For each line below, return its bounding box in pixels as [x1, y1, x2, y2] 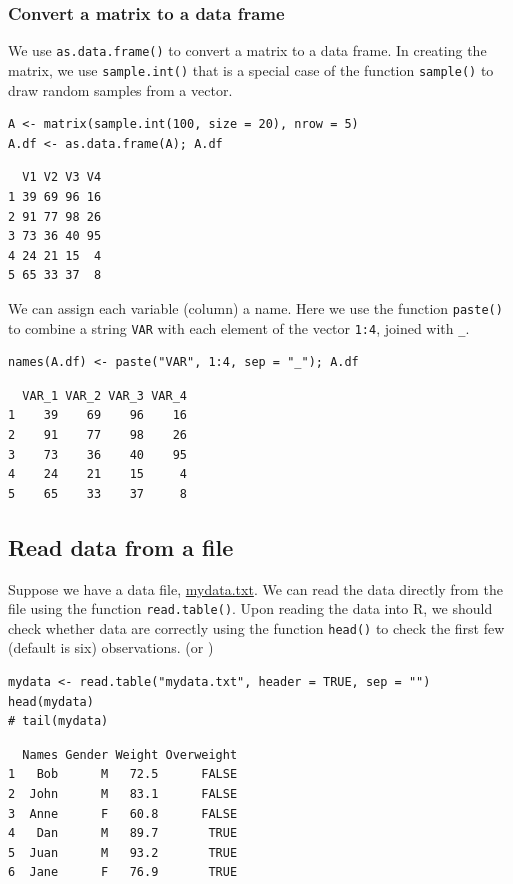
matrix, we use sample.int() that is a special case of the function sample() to [8, 59, 494, 80]
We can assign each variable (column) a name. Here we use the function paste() [8, 297, 503, 318]
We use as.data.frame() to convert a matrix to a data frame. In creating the [8, 40, 487, 61]
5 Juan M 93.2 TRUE [8, 845, 238, 860]
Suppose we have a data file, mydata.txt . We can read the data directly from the [8, 578, 503, 599]
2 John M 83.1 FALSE [8, 787, 238, 802]
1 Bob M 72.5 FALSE [8, 767, 238, 782]
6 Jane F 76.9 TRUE [8, 865, 238, 880]
